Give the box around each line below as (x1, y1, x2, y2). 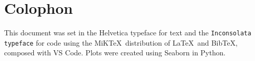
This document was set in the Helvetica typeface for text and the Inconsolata (4, 27, 251, 38)
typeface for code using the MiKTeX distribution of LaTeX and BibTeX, (4, 37, 238, 48)
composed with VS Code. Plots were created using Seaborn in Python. (4, 47, 226, 58)
